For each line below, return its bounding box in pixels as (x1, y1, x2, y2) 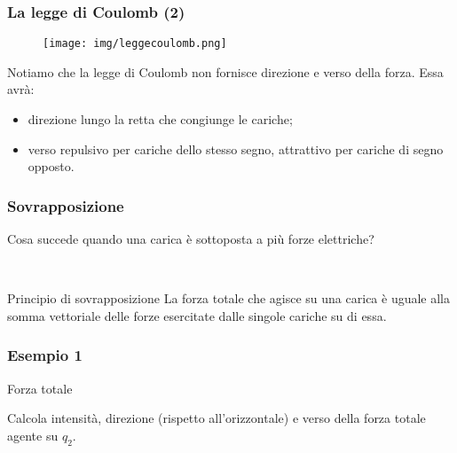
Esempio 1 (7, 344, 83, 366)
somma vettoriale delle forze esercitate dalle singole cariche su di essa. (7, 306, 387, 324)
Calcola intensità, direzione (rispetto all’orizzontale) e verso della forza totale (7, 409, 426, 427)
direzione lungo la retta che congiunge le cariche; (28, 110, 293, 129)
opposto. (28, 157, 75, 176)
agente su (7, 426, 59, 444)
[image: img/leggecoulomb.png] (43, 37, 227, 51)
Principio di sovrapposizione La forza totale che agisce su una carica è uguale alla (7, 289, 451, 308)
